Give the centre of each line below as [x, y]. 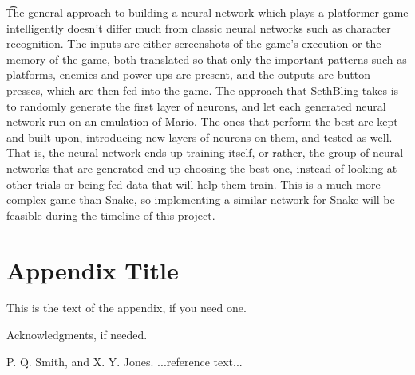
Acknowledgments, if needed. [77, 335]
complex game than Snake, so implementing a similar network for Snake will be [201, 199]
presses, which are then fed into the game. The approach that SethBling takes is [203, 90]
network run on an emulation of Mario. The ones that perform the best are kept [202, 121]
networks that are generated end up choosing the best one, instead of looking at [202, 168]
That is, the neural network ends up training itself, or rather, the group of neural [205, 152]
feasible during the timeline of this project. [111, 215]
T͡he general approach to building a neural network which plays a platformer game [207, 12]
